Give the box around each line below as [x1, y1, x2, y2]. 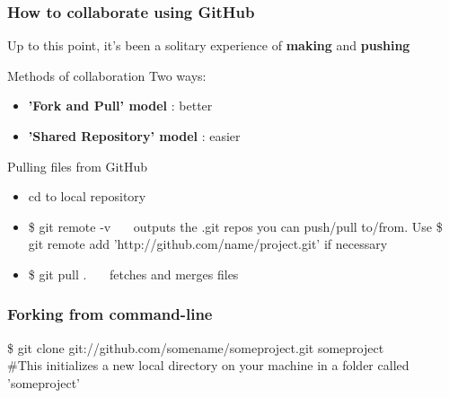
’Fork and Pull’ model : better [28, 96, 213, 115]
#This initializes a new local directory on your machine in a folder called [7, 356, 409, 375]
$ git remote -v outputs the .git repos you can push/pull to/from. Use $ [28, 217, 443, 235]
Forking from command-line [7, 303, 213, 325]
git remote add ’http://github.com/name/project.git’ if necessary [28, 234, 388, 253]
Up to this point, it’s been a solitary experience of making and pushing [7, 36, 410, 55]
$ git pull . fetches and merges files [28, 264, 239, 283]
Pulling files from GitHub [7, 156, 148, 175]
